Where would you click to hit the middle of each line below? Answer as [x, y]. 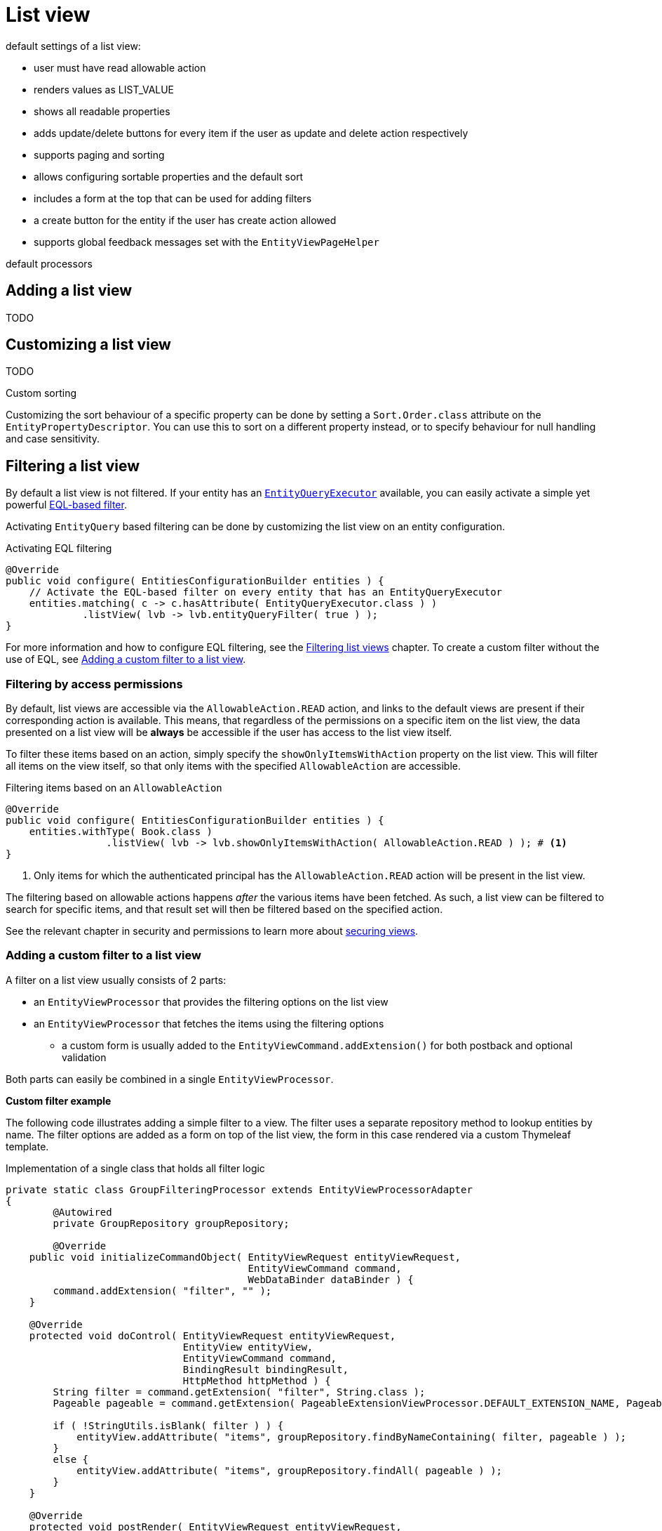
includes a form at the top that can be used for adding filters [173, 198]
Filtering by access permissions [94, 684]
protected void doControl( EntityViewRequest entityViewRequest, [212, 1335]
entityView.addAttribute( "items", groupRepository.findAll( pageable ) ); [290, 1470]
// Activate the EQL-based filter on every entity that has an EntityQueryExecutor [266, 592]
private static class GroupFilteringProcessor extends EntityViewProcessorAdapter [239, 1189]
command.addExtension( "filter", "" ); [162, 1290]
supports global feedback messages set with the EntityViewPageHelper [207, 242]
